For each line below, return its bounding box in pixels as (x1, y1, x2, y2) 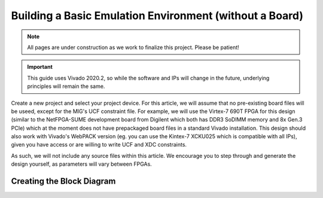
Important (27, 63, 53, 71)
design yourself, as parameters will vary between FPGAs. (11, 160, 152, 167)
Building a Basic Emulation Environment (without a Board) (11, 9, 304, 22)
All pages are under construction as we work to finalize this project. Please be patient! (27, 44, 239, 51)
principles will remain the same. (27, 83, 105, 90)
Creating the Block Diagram (11, 176, 116, 187)
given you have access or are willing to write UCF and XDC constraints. (11, 141, 187, 148)
